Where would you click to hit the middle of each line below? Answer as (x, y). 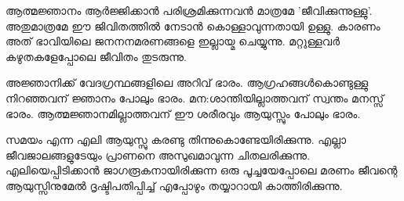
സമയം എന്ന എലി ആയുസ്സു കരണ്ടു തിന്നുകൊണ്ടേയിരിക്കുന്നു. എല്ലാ (176, 140)
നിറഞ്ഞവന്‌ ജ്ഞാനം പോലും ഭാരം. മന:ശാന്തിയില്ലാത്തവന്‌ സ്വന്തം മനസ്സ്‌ (195, 97)
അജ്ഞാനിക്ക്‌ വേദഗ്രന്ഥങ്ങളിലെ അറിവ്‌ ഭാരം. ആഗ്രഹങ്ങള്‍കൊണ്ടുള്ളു (187, 83)
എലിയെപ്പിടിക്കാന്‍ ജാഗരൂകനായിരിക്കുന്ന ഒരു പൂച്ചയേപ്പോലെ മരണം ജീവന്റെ (202, 170)
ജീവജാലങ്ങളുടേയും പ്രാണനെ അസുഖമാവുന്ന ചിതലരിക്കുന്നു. (158, 154)
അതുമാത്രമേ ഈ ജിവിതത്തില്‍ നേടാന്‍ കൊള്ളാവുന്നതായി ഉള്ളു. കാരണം (193, 25)
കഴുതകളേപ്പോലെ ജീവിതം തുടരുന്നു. (96, 56)
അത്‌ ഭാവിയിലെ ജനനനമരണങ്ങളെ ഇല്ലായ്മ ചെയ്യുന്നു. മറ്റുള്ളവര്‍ (173, 41)
